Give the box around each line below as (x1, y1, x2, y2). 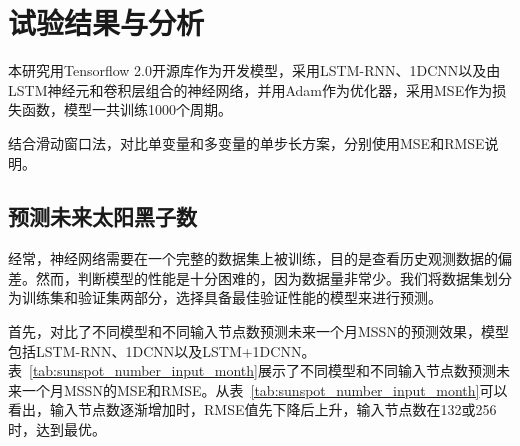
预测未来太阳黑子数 (8, 201, 197, 232)
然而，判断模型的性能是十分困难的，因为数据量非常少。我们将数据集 (35, 267, 484, 288)
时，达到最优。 (8, 419, 106, 440)
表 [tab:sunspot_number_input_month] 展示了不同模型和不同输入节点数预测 (8, 360, 496, 381)
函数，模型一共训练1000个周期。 (21, 99, 232, 120)
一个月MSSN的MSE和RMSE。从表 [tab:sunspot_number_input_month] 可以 (21, 379, 508, 400)
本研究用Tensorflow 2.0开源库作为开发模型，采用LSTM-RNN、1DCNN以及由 (8, 60, 501, 81)
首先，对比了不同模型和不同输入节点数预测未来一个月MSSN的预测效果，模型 (8, 321, 509, 342)
